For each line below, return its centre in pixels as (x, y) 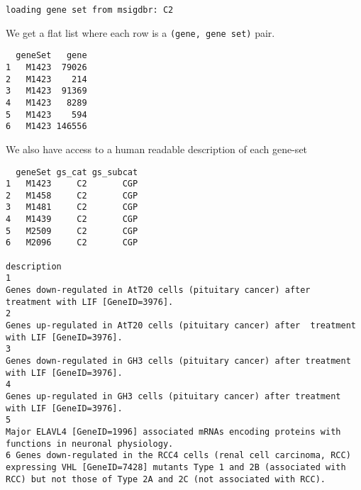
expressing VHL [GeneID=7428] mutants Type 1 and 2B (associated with (176, 467)
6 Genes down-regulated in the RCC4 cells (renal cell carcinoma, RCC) (178, 456)
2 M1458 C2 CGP (72, 195)
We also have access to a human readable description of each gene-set (157, 149)
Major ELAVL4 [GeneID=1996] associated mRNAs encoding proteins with (173, 431)
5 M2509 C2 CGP (72, 231)
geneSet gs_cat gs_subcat (77, 172)
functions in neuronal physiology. (90, 444)
